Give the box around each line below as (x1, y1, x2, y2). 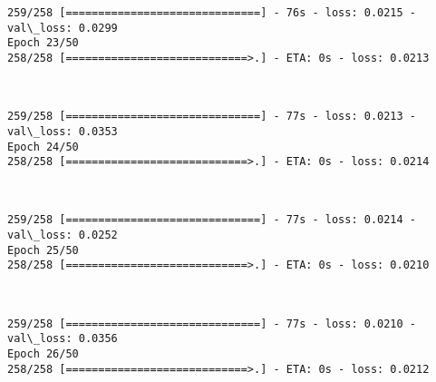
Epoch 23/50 (7, 36, 79, 50)
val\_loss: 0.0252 (7, 229, 118, 242)
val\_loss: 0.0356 (7, 332, 118, 346)
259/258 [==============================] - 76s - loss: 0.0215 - (7, 6, 417, 19)
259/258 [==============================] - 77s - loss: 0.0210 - (7, 317, 417, 330)
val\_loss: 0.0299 (7, 21, 118, 34)
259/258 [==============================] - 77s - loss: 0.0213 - (7, 110, 417, 123)
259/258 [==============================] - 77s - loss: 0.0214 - (7, 213, 417, 227)
